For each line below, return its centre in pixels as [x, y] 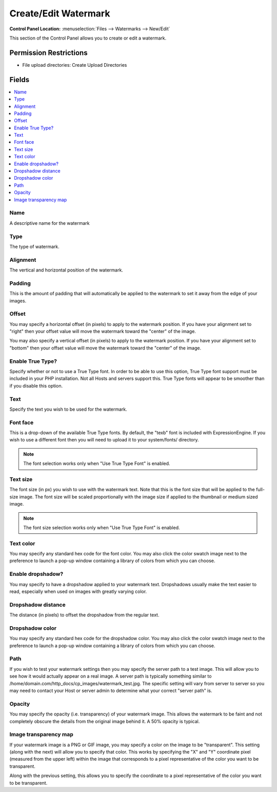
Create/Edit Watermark [60, 13]
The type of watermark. [35, 246]
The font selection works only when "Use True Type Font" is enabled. [97, 463]
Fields [19, 80]
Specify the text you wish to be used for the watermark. [68, 409]
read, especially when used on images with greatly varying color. [78, 592]
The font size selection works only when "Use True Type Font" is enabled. [102, 527]
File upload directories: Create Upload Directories [75, 65]
